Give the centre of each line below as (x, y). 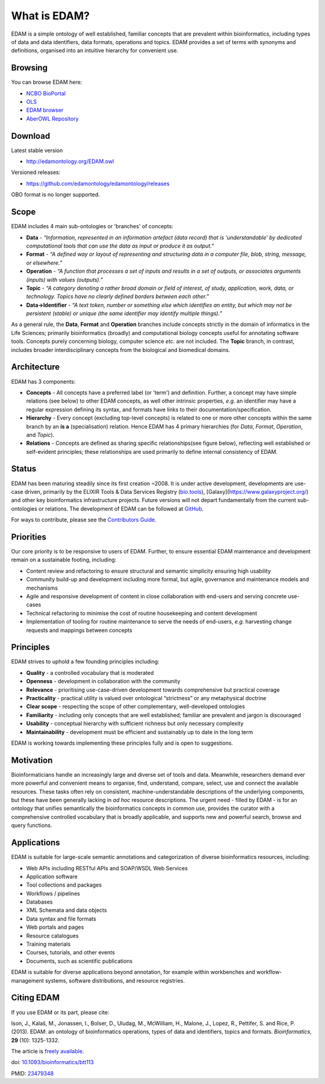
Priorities (29, 537)
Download (31, 136)
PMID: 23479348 (32, 1073)
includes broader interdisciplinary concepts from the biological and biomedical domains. (121, 349)
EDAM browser (45, 110)
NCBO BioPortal (46, 93)
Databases (39, 902)
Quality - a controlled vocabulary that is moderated (90, 672)
